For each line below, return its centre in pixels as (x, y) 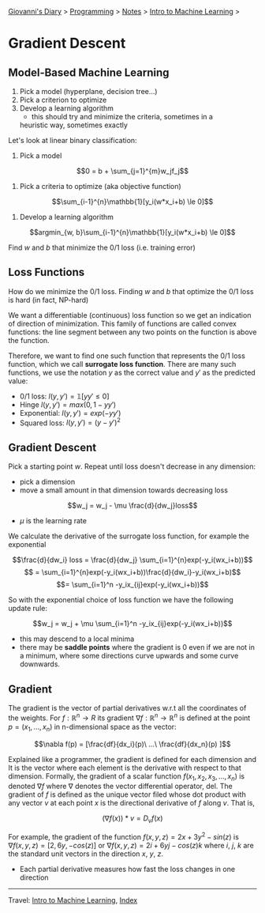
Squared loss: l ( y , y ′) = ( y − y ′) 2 (70, 422)
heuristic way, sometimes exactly (74, 125)
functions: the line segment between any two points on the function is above (132, 332)
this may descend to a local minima (77, 639)
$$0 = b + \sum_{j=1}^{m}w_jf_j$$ (132, 171)
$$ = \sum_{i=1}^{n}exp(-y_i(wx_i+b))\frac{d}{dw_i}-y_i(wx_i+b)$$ (132, 572)
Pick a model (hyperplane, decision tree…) (88, 91)
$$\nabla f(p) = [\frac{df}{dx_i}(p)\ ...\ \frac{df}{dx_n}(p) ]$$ (132, 744)
